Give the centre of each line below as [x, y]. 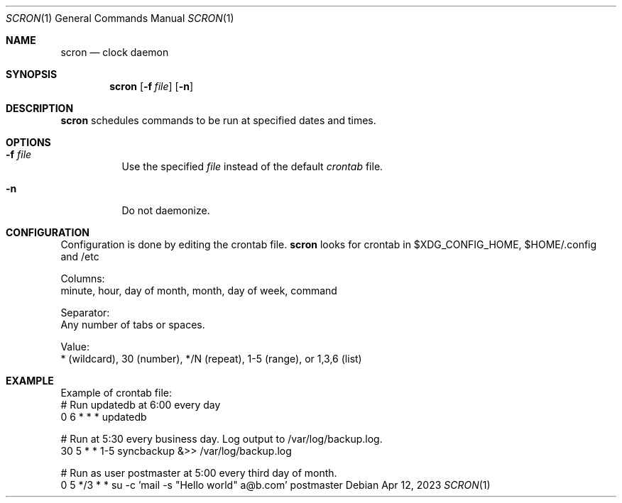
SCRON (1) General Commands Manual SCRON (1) [120, 18]
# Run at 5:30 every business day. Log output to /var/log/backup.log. [222, 439]
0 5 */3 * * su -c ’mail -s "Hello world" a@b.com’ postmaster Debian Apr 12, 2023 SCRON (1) [275, 485]
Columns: [83, 278]
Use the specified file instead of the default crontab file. [252, 166]
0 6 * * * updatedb [104, 417]
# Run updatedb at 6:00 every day [141, 405]
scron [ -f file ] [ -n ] [152, 86]
